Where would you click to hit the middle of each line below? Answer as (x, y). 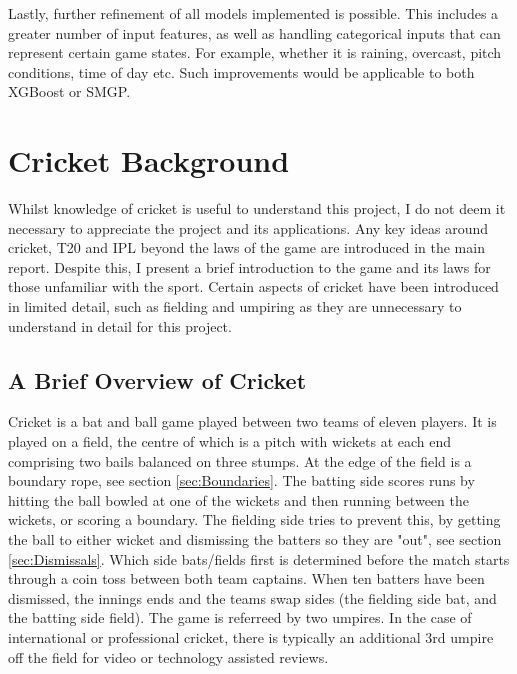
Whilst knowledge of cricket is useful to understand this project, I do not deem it (257, 208)
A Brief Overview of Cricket (157, 379)
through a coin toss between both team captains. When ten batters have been (246, 578)
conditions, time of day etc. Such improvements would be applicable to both (241, 71)
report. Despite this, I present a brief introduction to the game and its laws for (249, 266)
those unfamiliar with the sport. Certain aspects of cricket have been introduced (253, 286)
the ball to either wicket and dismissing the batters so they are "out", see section (255, 539)
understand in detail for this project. (120, 325)
